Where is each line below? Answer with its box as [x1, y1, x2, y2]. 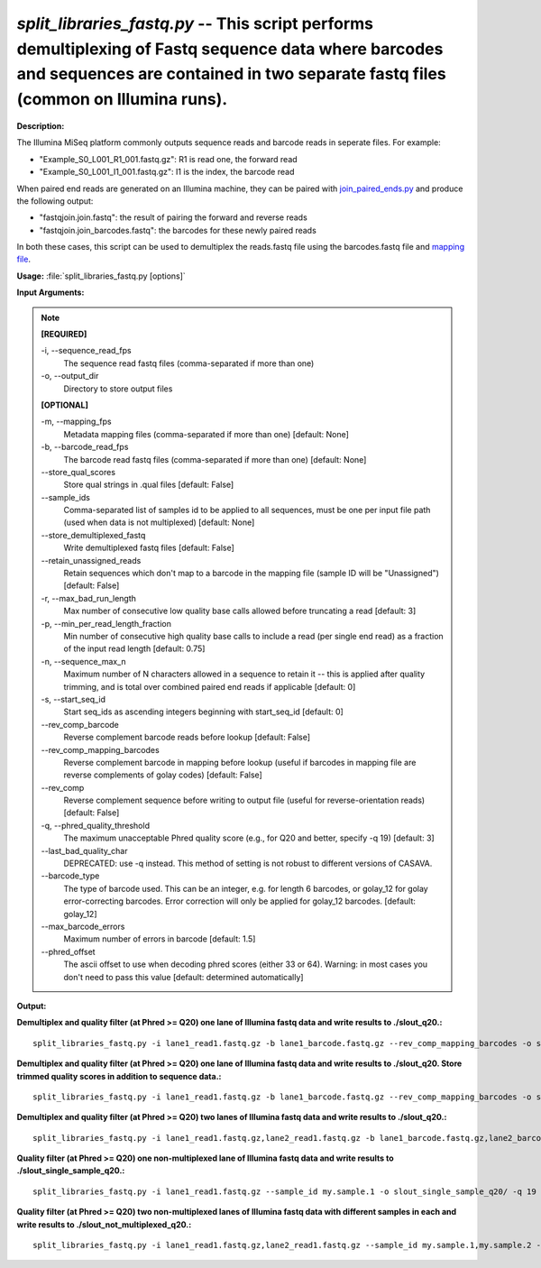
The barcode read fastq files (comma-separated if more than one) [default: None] [63, 454, 367, 464]
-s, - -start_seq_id [41, 694, 106, 704]
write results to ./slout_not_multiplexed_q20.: [16, 1218, 192, 1230]
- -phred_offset [41, 946, 96, 957]
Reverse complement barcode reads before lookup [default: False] [63, 731, 311, 743]
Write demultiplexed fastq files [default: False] [63, 542, 234, 554]
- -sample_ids [41, 492, 90, 502]
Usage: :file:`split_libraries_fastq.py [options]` [16, 271, 187, 281]
